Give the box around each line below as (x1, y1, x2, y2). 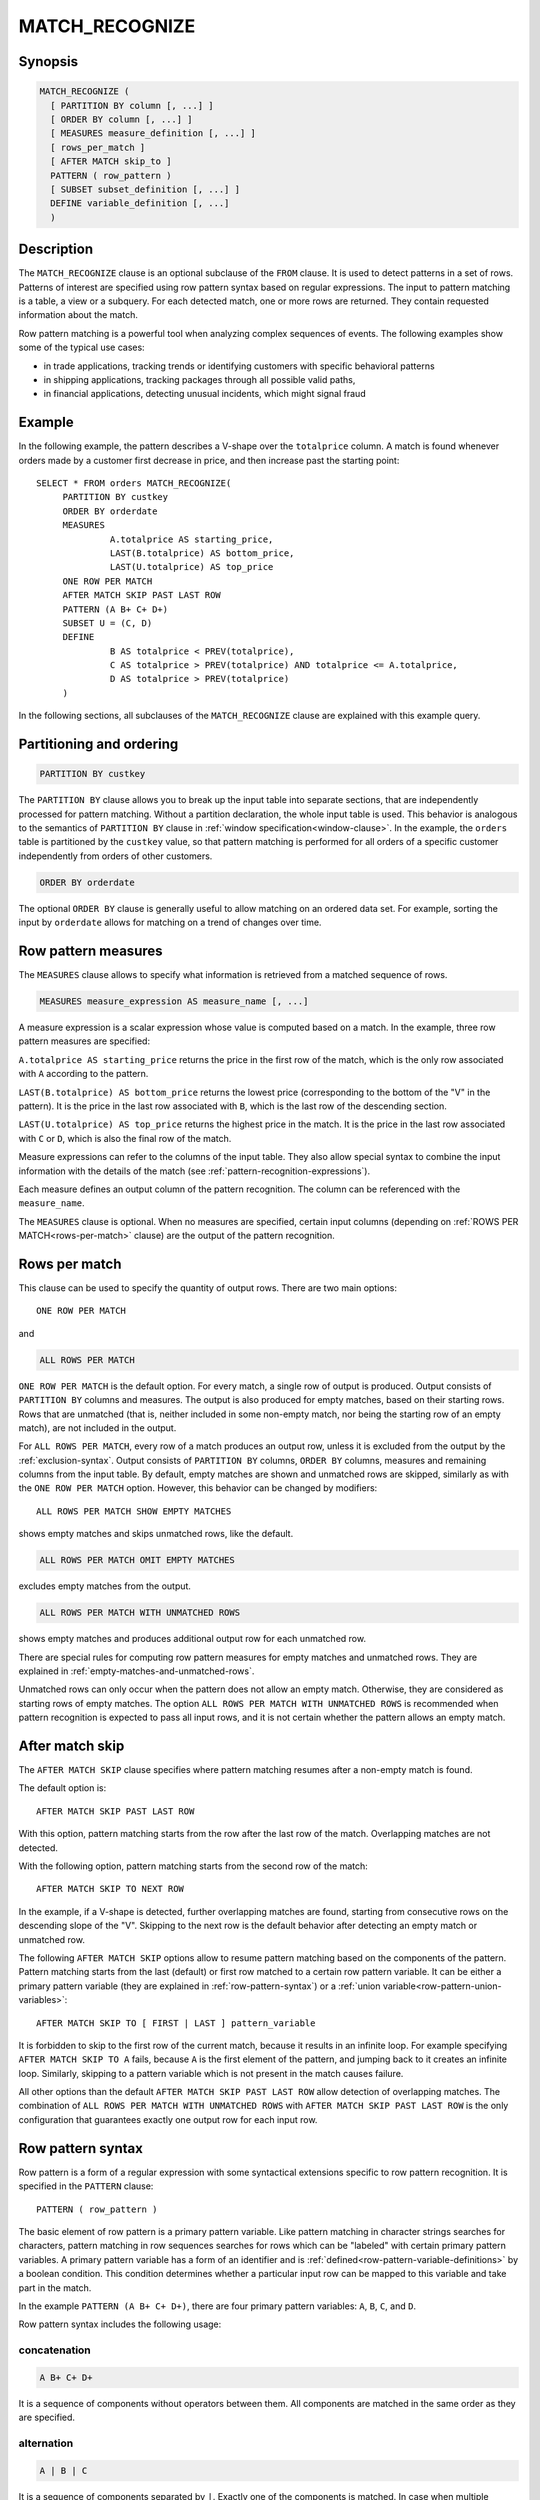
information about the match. (18, 309, 139, 321)
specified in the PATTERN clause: (18, 2180, 154, 2192)
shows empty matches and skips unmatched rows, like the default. (18, 1528, 294, 1540)
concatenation (18, 2343, 92, 2357)
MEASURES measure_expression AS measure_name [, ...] (39, 996, 309, 1007)
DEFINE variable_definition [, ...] (50, 198, 230, 209)
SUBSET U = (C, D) (62, 617, 153, 629)
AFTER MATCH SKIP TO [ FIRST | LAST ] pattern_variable (36, 2017, 316, 2029)
